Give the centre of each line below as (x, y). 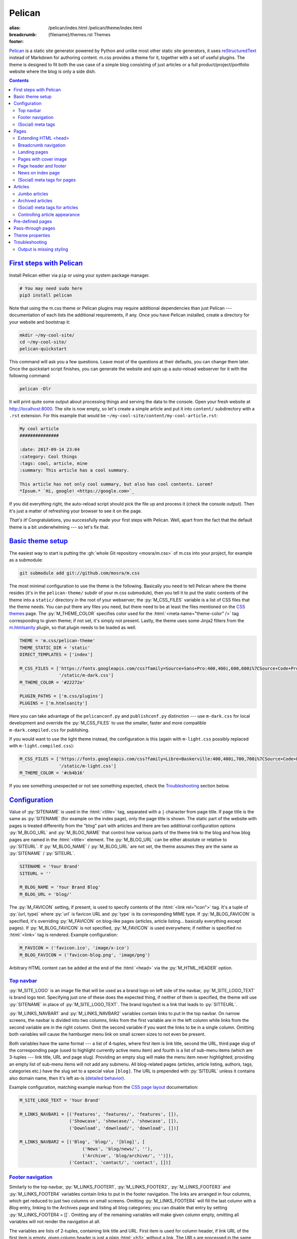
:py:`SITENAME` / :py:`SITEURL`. (42, 853)
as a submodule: (26, 560)
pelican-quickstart (43, 349)
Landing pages (33, 152)
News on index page (39, 173)
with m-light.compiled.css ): (42, 746)
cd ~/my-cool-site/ (43, 342)
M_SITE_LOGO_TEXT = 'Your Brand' (60, 1100)
